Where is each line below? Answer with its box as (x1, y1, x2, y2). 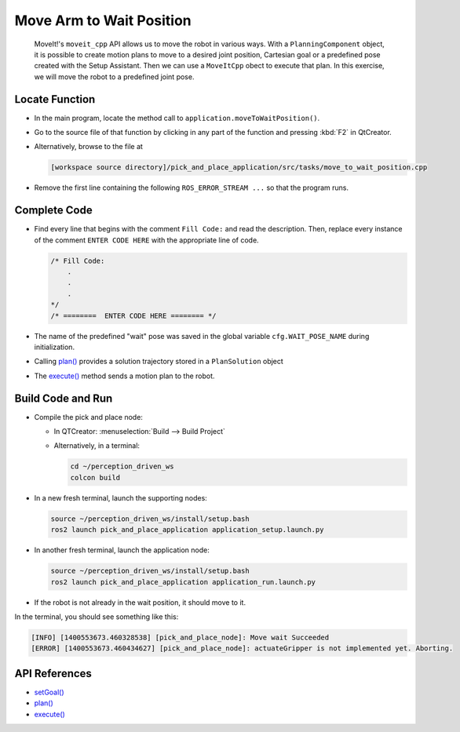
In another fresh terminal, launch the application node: (34, 545, 210, 555)
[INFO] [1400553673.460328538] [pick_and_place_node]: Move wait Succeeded (31, 632, 330, 642)
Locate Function (14, 93, 96, 106)
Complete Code (14, 204, 93, 217)
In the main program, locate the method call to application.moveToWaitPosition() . (34, 113, 320, 122)
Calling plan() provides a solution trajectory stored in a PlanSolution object (34, 357, 284, 366)
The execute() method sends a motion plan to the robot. (34, 371, 215, 381)
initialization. (34, 342, 75, 351)
